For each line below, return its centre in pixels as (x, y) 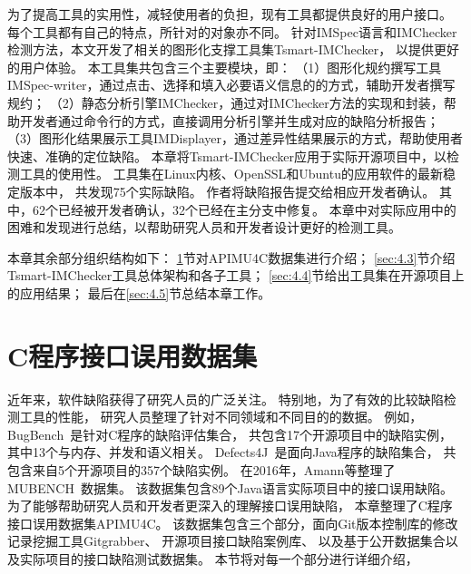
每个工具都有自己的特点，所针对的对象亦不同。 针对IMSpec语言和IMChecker (232, 31)
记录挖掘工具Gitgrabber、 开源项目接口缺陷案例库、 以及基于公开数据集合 (226, 541)
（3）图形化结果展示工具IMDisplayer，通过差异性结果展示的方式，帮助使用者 (235, 138)
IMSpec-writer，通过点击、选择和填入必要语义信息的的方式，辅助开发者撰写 (231, 85)
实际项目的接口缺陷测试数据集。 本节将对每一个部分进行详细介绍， (219, 558)
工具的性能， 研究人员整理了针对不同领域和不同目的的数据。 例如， (221, 417)
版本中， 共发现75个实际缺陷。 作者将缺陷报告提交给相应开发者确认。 (227, 191)
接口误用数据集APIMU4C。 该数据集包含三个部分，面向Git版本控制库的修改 (233, 523)
